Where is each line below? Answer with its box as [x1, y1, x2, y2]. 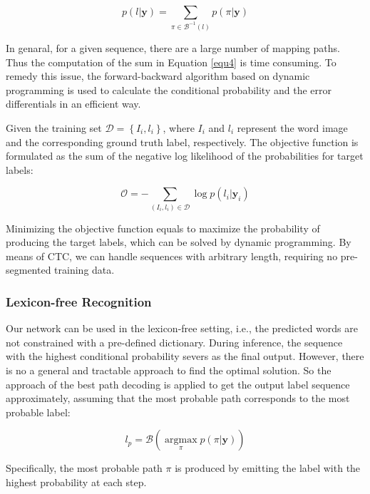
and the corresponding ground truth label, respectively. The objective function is [6, 134, 359, 149]
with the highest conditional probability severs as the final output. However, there [6, 349, 364, 364]
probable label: [6, 404, 71, 419]
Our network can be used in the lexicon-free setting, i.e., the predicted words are [6, 321, 358, 336]
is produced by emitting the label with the [175, 460, 361, 475]
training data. [54, 262, 115, 277]
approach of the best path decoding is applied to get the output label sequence [6, 376, 350, 391]
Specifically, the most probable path [6, 460, 163, 475]
